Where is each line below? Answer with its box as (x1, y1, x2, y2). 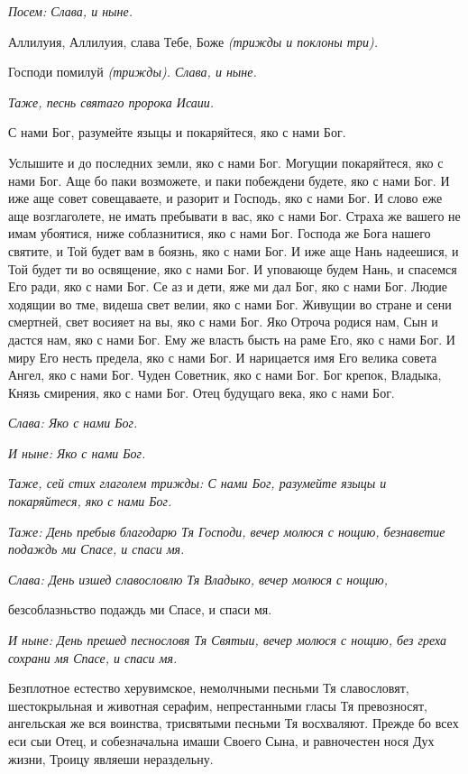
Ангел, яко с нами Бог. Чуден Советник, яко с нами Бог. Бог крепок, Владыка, (8, 365, 442, 384)
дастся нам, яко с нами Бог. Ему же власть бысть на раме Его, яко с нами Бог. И (8, 329, 455, 348)
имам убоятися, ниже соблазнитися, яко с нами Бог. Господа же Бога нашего (8, 224, 431, 243)
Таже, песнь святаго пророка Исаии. (8, 92, 215, 111)
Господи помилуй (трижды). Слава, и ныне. (8, 62, 257, 81)
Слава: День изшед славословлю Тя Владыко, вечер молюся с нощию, (8, 569, 388, 588)
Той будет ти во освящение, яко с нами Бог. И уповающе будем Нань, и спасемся (8, 259, 457, 278)
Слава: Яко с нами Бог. (8, 413, 138, 432)
